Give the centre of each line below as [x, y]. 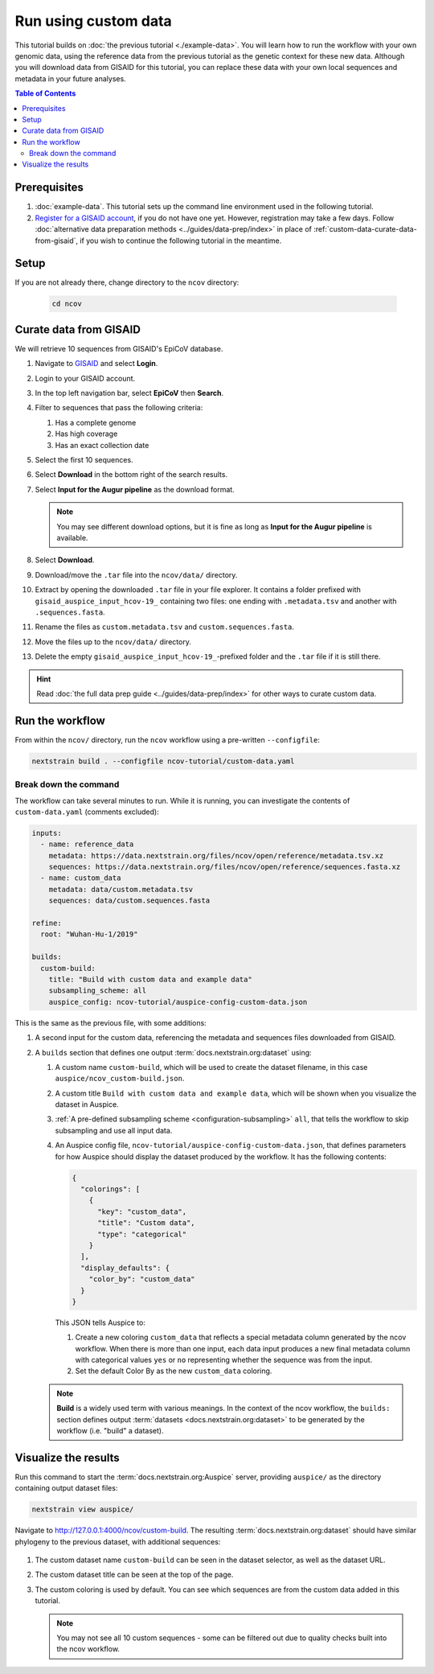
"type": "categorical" [142, 1234]
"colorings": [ [111, 1189]
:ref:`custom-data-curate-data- [365, 229]
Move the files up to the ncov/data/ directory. [113, 642]
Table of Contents [45, 93]
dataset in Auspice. [87, 1104]
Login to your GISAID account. [85, 378]
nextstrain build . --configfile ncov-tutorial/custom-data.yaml [163, 761]
